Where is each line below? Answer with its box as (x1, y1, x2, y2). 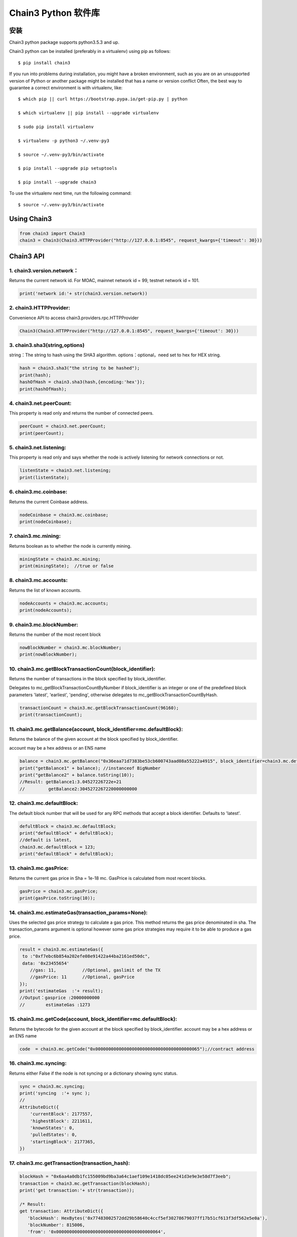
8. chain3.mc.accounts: (9, 577, 68, 584)
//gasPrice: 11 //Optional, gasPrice (30, 974, 135, 980)
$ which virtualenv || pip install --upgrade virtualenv (18, 110, 159, 116)
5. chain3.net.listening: (9, 444, 66, 451)
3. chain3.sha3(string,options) (9, 342, 85, 349)
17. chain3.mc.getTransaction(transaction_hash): (9, 1159, 130, 1166)
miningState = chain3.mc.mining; (19, 556, 101, 562)
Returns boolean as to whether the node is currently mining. (9, 543, 132, 549)
